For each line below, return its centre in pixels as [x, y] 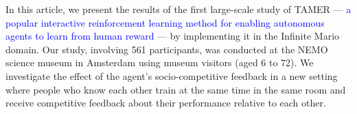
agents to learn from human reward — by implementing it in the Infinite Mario [173, 36]
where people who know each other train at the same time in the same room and [176, 89]
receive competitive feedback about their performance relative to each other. [166, 103]
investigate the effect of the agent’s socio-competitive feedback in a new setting [172, 75]
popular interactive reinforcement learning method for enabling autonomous [165, 22]
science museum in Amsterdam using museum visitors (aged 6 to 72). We [160, 62]
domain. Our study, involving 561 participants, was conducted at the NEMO [167, 49]
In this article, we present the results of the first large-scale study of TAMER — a [178, 9]
